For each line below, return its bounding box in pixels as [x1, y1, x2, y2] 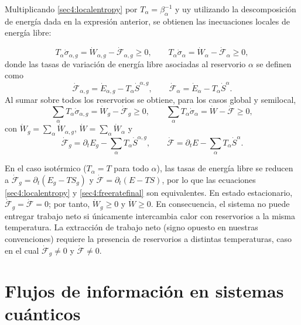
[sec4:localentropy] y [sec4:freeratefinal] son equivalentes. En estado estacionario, [5, 186, 293, 198]
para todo [114, 162, 149, 174]
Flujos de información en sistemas [5, 279, 284, 303]
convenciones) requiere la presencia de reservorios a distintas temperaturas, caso [5, 232, 292, 244]
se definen [256, 57, 292, 70]
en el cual [5, 244, 39, 256]
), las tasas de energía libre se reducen [156, 162, 293, 174]
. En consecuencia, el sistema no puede [150, 198, 290, 210]
